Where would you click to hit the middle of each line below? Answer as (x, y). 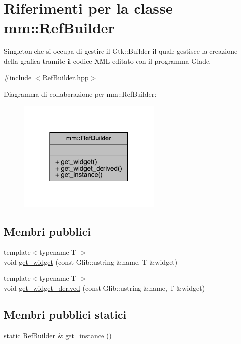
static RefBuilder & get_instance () (58, 335)
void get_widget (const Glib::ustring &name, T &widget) (91, 261)
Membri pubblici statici (65, 314)
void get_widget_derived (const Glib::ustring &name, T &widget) (104, 288)
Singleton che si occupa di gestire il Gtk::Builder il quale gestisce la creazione (121, 51)
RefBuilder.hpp (66, 77)
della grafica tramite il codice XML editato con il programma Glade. (108, 60)
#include (18, 77)
